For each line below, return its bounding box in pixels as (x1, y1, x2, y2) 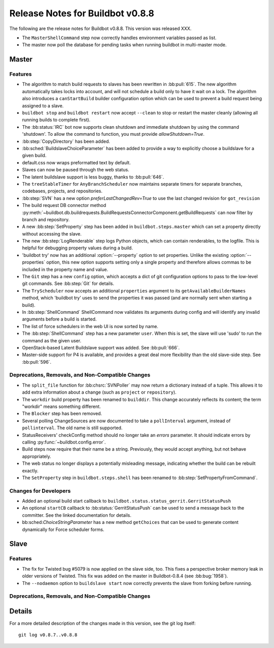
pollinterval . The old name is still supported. (22, 425, 123, 431)
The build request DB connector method (22, 202, 107, 209)
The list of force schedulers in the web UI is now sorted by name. (22, 323, 158, 329)
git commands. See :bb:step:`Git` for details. (22, 280, 114, 287)
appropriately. (22, 453, 52, 459)
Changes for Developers (9, 487, 71, 494)
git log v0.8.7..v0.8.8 (18, 632, 78, 638)
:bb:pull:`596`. (22, 359, 52, 365)
